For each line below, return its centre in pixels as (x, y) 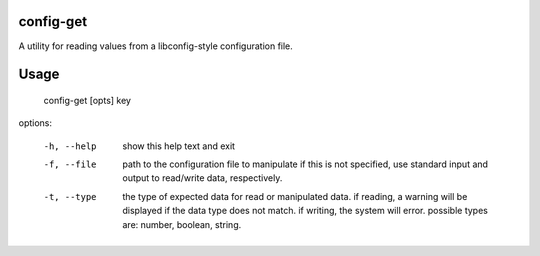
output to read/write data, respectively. (202, 178)
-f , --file (70, 164)
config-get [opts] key (87, 100)
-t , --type (70, 196)
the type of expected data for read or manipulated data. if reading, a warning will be (295, 196)
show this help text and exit (178, 146)
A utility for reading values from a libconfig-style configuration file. (156, 46)
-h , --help (70, 146)
